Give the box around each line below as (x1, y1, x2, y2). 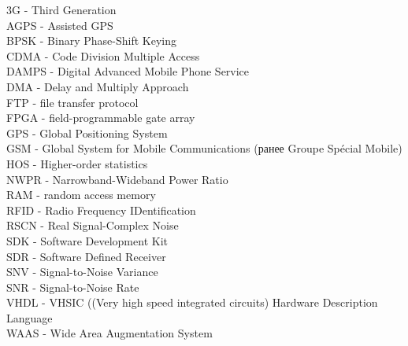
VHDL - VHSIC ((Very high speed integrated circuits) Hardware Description (6, 294, 378, 311)
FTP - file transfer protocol (6, 94, 139, 110)
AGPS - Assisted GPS (6, 17, 113, 33)
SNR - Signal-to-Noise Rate (6, 278, 139, 295)
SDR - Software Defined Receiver (6, 248, 166, 264)
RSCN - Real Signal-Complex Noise (6, 217, 179, 234)
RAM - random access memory (6, 186, 156, 203)
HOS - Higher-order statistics (6, 155, 148, 171)
